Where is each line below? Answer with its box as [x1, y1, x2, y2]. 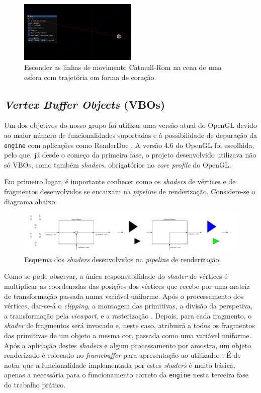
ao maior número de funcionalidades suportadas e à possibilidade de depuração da [4, 130, 257, 140]
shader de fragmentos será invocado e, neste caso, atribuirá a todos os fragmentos [4, 320, 255, 331]
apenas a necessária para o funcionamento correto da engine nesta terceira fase [4, 369, 249, 380]
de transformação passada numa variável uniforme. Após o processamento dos [4, 290, 244, 301]
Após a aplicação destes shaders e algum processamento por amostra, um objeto [4, 340, 251, 350]
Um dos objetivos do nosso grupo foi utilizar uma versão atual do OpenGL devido [4, 120, 257, 130]
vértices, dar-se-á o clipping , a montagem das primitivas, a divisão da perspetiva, [4, 300, 253, 311]
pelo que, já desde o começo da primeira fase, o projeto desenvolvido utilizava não [4, 149, 256, 160]
